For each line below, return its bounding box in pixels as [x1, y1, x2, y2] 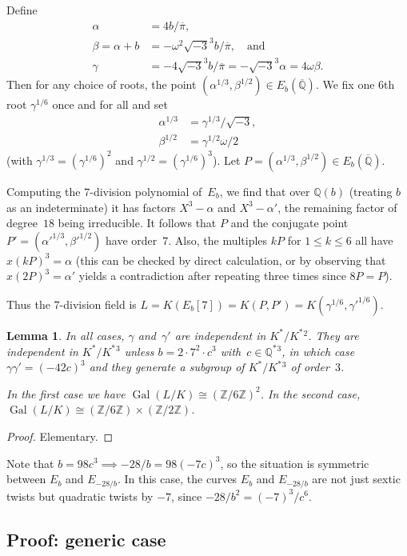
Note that [6, 454, 54, 471]
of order [290, 358, 329, 375]
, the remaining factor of [277, 198, 397, 215]
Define [6, 2, 38, 18]
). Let [212, 151, 241, 168]
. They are [308, 326, 359, 343]
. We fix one [315, 76, 375, 93]
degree [6, 214, 38, 231]
